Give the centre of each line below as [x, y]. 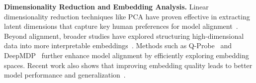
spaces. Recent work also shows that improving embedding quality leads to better [128, 65]
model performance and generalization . [65, 75]
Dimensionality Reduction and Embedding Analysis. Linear [106, 6]
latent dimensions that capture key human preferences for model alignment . [121, 26]
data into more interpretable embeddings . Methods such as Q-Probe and [118, 45]
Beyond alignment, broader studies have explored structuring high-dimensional [124, 36]
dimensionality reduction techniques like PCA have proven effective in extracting [127, 16]
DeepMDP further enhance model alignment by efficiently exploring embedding [127, 55]
